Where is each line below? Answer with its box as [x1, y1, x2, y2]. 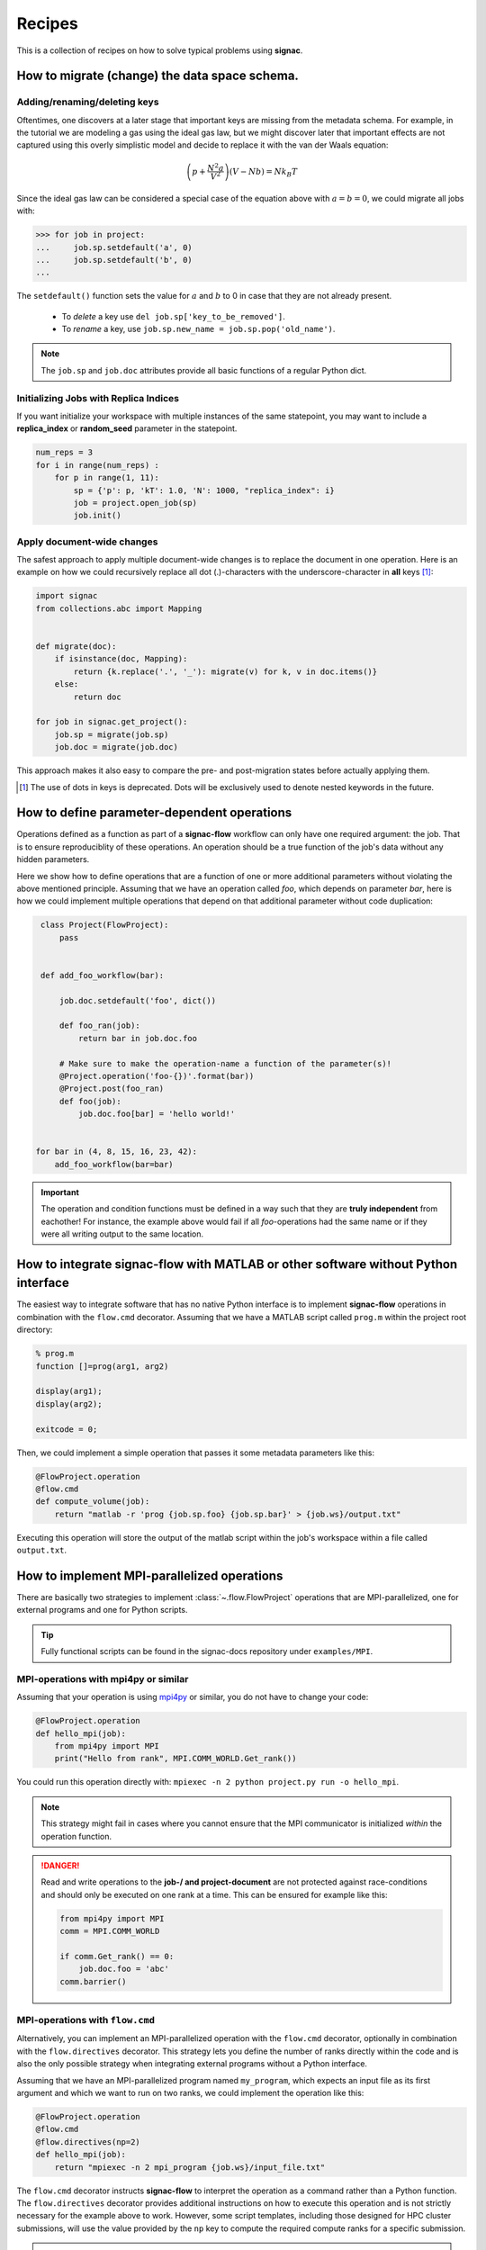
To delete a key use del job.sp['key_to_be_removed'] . [61, 310, 285, 321]
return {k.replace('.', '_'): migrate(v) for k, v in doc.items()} [73, 666, 378, 677]
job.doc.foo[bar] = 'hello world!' [77, 1109, 236, 1120]
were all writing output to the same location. [40, 1228, 204, 1239]
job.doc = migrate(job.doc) [54, 742, 179, 752]
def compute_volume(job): [35, 1497, 150, 1507]
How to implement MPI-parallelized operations [16, 1568, 283, 1583]
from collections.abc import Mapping [35, 603, 202, 614]
